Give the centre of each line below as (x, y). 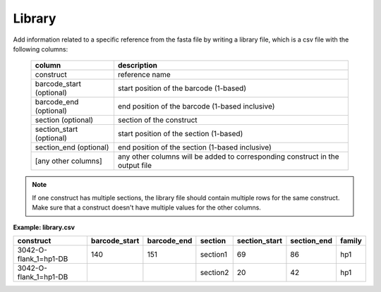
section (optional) (64, 120)
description (138, 66)
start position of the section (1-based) (180, 134)
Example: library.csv (44, 227)
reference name (144, 75)
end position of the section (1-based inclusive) (194, 147)
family (351, 241)
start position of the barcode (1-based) (182, 88)
